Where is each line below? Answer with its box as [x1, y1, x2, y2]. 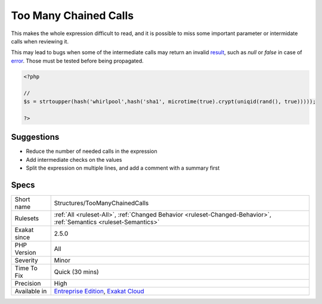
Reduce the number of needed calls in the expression [26, 148, 157, 155]
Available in [14, 287, 47, 295]
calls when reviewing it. [11, 37, 69, 45]
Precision [14, 279, 41, 287]
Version [14, 248, 36, 256]
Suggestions [11, 132, 60, 142]
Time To [14, 264, 38, 272]
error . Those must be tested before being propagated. [11, 57, 144, 64]
